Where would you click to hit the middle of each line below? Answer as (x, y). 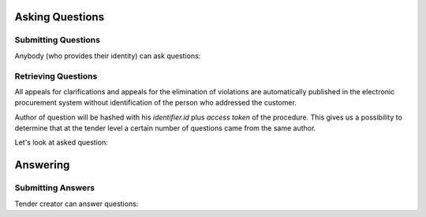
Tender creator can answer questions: (77, 204)
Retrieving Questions (56, 76)
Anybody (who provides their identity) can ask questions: (108, 56)
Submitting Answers (55, 188)
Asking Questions (60, 17)
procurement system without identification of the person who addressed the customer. (156, 103)
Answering (42, 165)
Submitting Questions (57, 40)
